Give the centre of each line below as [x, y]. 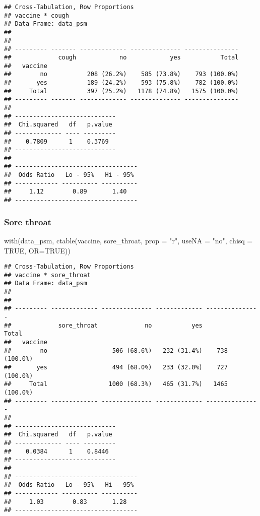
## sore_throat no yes [103, 325]
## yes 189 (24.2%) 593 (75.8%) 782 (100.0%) [121, 82]
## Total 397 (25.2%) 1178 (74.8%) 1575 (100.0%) [121, 91]
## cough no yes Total [121, 57]
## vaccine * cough [37, 15]
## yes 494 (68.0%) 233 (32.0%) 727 [116, 368]
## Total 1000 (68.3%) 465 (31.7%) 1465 [116, 384]
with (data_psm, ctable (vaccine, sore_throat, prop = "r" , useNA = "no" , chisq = [128, 240]
